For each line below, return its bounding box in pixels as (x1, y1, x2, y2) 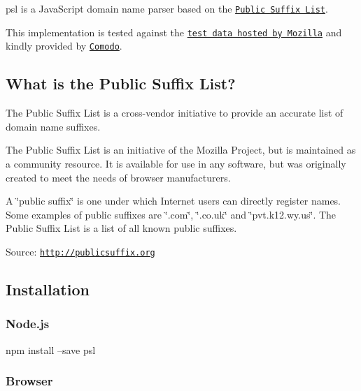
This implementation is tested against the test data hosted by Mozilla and (6, 24, 342, 39)
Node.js (6, 315, 50, 332)
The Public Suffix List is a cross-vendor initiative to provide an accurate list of (6, 105, 344, 120)
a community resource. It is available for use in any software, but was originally (6, 156, 346, 170)
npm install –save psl (6, 342, 96, 357)
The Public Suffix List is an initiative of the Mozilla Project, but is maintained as (6, 142, 356, 157)
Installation (6, 278, 90, 300)
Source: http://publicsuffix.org (6, 244, 155, 258)
